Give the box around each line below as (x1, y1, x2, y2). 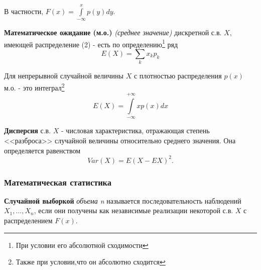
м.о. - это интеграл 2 (4, 80, 65, 93)
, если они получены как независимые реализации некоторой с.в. (34, 205, 233, 216)
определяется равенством (4, 145, 80, 155)
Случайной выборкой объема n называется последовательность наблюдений (4, 195, 241, 206)
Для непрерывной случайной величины (4, 70, 123, 81)
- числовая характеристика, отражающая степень (61, 125, 210, 136)
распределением (4, 215, 53, 226)
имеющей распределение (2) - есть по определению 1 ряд (4, 37, 178, 49)
